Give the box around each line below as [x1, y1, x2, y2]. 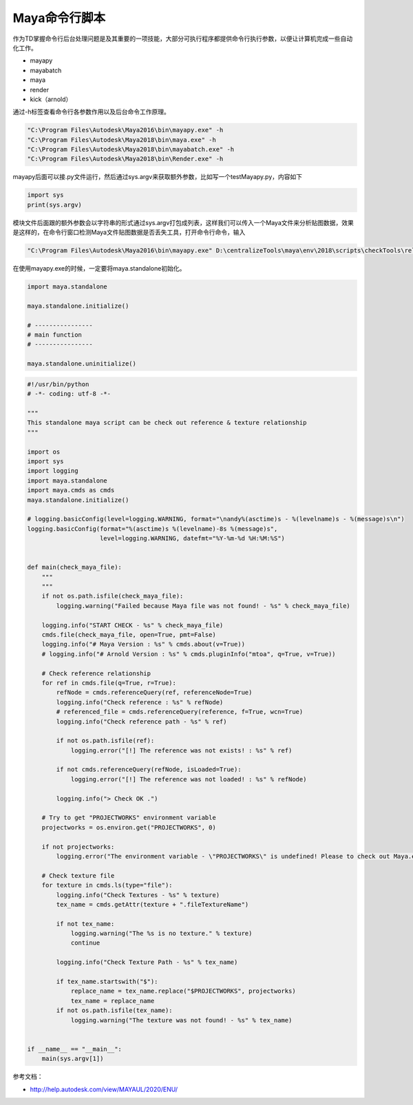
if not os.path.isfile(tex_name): [56, 1007, 173, 1015]
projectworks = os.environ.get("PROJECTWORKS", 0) [41, 823, 216, 831]
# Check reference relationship [41, 669, 151, 677]
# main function [27, 331, 83, 339]
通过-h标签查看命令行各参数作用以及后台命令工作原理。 [12, 107, 170, 116]
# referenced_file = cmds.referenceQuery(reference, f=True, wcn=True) [56, 708, 304, 716]
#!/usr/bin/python [27, 380, 89, 388]
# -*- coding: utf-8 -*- [27, 390, 112, 398]
